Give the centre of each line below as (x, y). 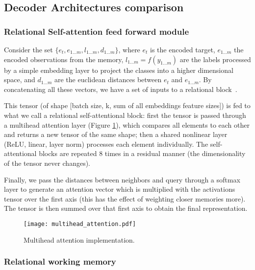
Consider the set (28, 49)
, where (129, 49)
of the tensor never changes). (47, 163)
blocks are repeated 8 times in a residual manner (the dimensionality (142, 153)
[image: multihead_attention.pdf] (80, 224)
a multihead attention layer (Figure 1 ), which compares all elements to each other (127, 124)
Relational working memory (60, 261)
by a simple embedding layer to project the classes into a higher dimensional (119, 70)
